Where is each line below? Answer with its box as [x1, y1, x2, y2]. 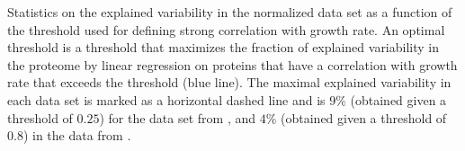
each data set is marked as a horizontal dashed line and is [7, 90, 326, 109]
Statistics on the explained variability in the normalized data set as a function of [7, 3, 452, 21]
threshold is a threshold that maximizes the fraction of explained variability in [7, 38, 440, 57]
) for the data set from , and [99, 108, 256, 127]
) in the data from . [22, 126, 131, 145]
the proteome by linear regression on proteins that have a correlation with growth [7, 55, 458, 74]
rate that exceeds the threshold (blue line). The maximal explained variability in [7, 73, 452, 92]
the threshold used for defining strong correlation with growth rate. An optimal [7, 20, 445, 39]
